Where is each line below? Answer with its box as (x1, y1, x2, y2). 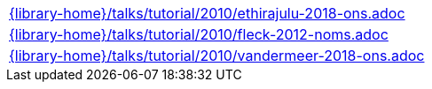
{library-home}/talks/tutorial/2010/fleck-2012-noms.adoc (9, 26, 389, 43)
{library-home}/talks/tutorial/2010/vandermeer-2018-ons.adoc (9, 47, 425, 64)
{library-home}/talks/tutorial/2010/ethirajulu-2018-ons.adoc (9, 4, 405, 22)
